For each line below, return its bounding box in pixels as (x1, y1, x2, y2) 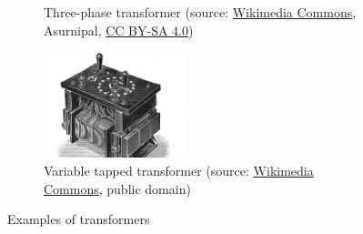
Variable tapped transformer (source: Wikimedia (44, 160, 314, 179)
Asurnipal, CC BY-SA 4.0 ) (44, 20, 194, 39)
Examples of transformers (7, 209, 150, 229)
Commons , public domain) (44, 178, 191, 198)
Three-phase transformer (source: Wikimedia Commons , (44, 3, 357, 21)
